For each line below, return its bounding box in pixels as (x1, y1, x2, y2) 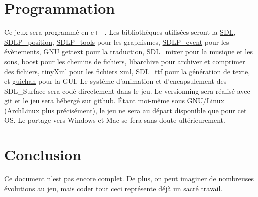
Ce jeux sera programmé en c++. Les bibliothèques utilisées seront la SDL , (4, 27, 236, 37)
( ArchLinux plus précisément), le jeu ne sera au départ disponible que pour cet (4, 105, 247, 115)
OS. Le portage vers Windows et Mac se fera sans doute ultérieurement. (4, 115, 225, 125)
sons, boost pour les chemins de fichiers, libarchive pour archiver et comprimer (4, 56, 245, 66)
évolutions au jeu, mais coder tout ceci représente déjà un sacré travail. (4, 183, 223, 193)
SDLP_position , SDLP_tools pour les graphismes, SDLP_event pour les (4, 36, 229, 47)
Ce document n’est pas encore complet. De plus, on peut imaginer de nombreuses (4, 173, 254, 184)
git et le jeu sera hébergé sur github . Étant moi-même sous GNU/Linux (4, 95, 224, 106)
